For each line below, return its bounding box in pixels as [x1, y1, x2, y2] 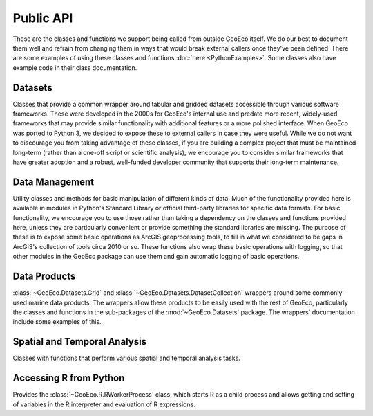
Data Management [12, 176, 95, 188]
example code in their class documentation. [12, 63, 137, 72]
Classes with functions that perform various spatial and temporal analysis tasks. [12, 354, 241, 363]
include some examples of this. [12, 318, 102, 326]
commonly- [312, 289, 345, 297]
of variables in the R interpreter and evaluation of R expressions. [12, 400, 196, 408]
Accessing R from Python [12, 372, 125, 384]
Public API [12, 10, 73, 26]
